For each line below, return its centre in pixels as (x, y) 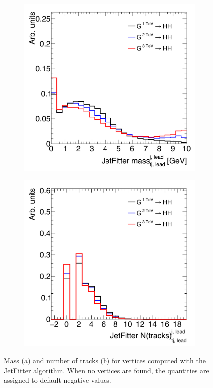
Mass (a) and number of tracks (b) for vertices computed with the (105, 360)
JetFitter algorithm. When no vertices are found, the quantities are (106, 370)
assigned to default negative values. (58, 380)
